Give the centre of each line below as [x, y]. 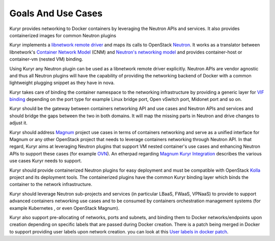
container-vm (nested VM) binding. [46, 59]
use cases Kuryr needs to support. [46, 161]
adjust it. [19, 123]
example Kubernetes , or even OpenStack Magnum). [64, 208]
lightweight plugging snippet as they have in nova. [62, 83]
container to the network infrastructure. [51, 184]
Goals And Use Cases [56, 13]
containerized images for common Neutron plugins [63, 35]
